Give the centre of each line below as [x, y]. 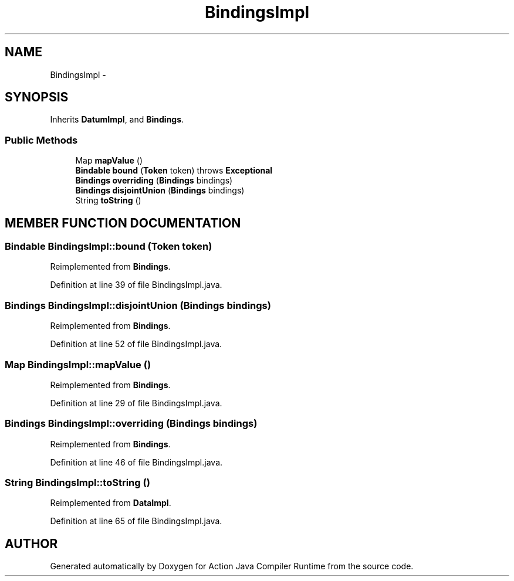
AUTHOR [31, 543]
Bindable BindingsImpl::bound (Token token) [109, 247]
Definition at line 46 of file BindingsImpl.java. [136, 462]
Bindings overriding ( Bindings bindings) [154, 181]
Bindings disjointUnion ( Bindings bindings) [160, 191]
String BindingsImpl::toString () [77, 483]
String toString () [108, 201]
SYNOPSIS [37, 97]
